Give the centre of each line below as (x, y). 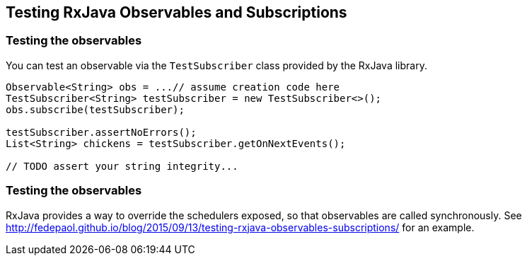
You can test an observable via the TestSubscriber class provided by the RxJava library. (216, 65)
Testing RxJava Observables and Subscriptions (176, 12)
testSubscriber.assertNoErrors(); (101, 132)
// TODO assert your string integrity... (122, 166)
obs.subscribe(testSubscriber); (95, 109)
